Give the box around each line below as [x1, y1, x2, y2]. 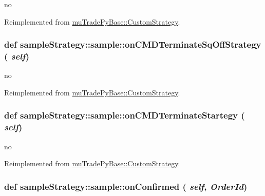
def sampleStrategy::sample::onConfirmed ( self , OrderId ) [4, 180, 248, 192]
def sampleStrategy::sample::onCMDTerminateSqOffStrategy [4, 38, 261, 51]
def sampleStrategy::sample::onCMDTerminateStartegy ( [4, 109, 245, 122]
